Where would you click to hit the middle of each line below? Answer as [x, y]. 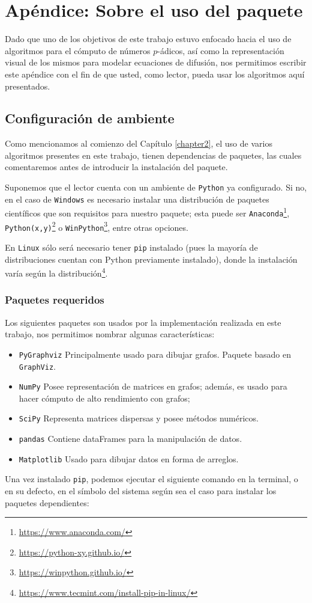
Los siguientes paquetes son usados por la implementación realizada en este [143, 322]
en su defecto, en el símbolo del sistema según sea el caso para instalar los [141, 491]
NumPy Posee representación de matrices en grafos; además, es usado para [153, 386]
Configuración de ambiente [90, 118]
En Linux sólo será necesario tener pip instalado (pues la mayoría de [131, 247]
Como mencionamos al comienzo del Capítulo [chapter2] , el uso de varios [139, 143]
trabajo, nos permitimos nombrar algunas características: [110, 334]
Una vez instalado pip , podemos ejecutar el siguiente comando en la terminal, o [151, 479]
